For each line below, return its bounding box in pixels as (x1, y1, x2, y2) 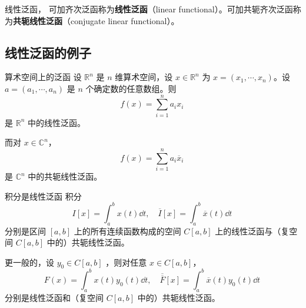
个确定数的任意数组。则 (85, 82, 177, 94)
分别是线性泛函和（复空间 (5, 291, 104, 303)
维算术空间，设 (115, 71, 173, 83)
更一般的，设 (5, 256, 54, 268)
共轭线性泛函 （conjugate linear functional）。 (13, 14, 179, 27)
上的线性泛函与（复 (215, 224, 290, 237)
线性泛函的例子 (5, 43, 91, 61)
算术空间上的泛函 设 (5, 71, 82, 83)
